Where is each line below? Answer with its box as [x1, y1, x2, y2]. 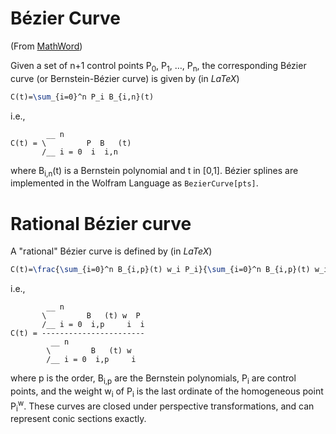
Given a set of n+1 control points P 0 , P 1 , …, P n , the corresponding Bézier [10, 59, 307, 74]
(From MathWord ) [10, 40, 83, 52]
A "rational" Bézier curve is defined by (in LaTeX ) [10, 245, 213, 257]
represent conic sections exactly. [10, 413, 147, 425]
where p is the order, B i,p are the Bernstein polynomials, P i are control [10, 372, 297, 387]
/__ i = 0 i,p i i [41, 320, 145, 330]
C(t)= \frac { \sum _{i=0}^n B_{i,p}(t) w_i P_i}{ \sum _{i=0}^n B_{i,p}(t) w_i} [10, 265, 333, 275]
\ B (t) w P [41, 311, 141, 321]
